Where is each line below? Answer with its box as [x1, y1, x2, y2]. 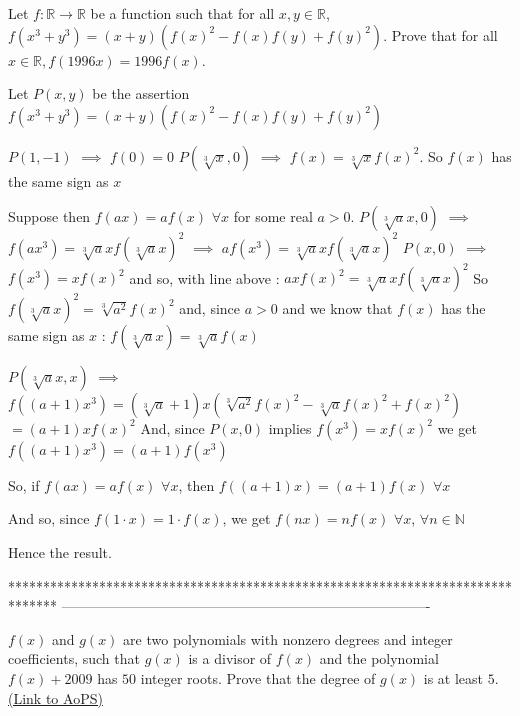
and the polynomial [319, 648, 439, 669]
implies [268, 417, 312, 438]
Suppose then [8, 206, 91, 227]
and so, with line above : [129, 267, 280, 288]
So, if [8, 474, 40, 495]
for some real [233, 206, 313, 227]
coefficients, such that [8, 648, 140, 669]
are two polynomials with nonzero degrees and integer [123, 628, 453, 649]
